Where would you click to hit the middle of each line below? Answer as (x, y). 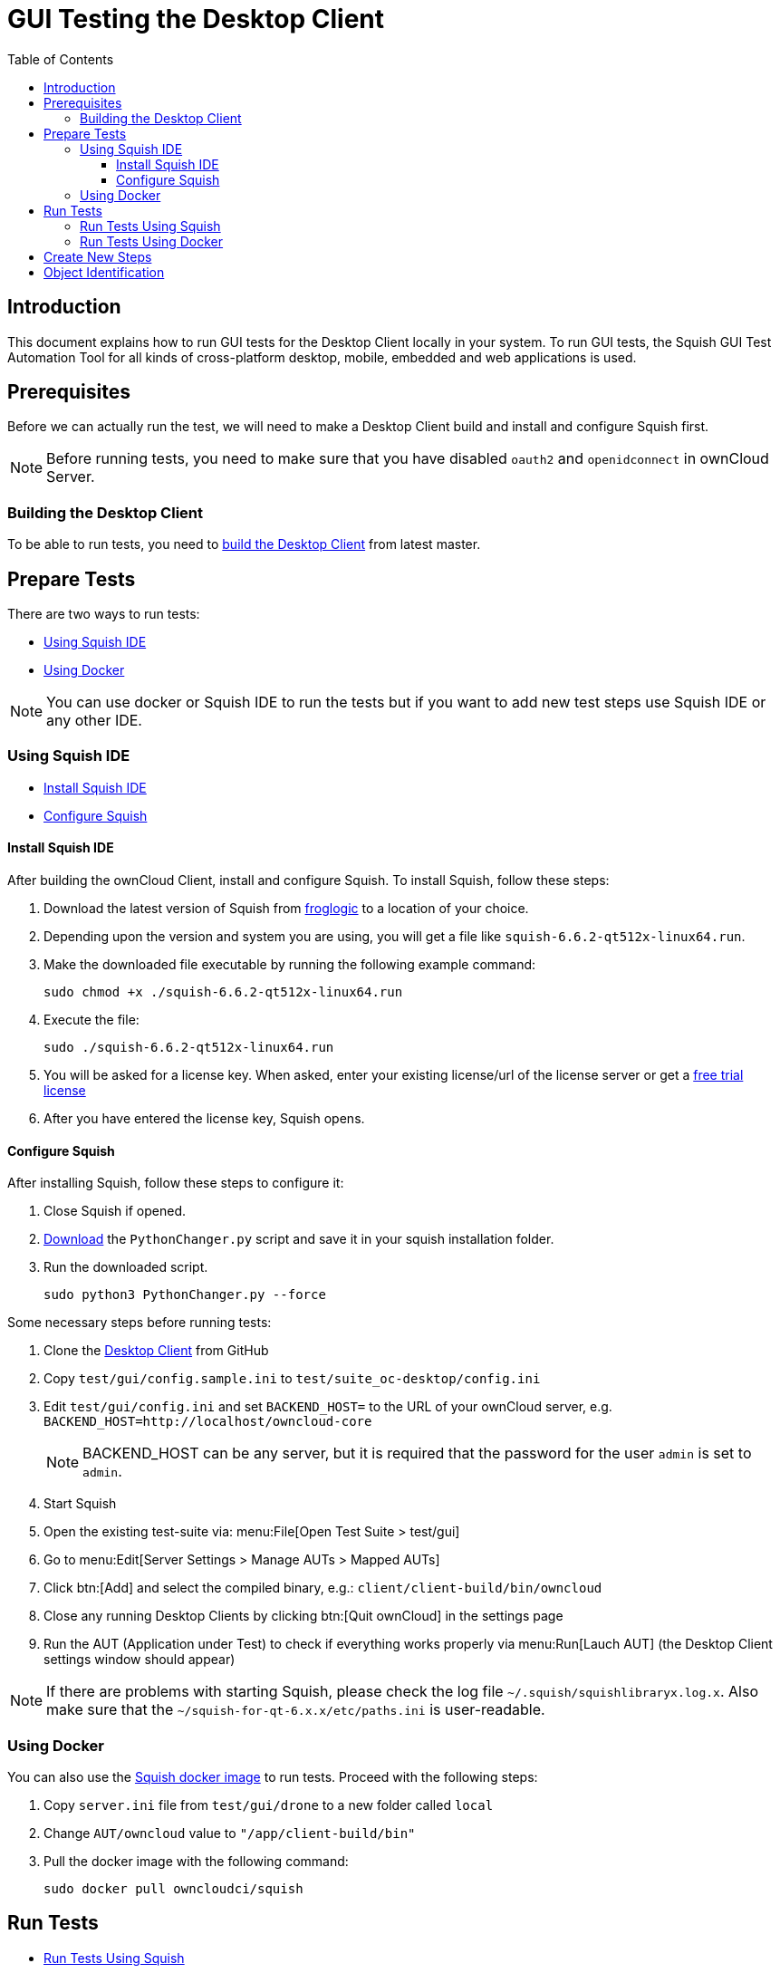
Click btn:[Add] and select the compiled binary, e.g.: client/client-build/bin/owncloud (323, 1588)
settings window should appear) (140, 1660)
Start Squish (80, 1504)
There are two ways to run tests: (104, 614)
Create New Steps (98, 256)
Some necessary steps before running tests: (140, 1323)
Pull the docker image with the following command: (196, 1861)
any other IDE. (94, 721)
